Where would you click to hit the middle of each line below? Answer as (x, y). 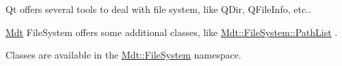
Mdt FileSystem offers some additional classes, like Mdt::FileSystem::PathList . (172, 32)
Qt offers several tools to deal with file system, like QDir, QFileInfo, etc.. (158, 9)
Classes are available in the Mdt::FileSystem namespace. (123, 55)
